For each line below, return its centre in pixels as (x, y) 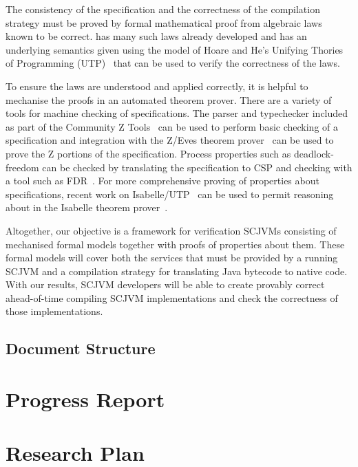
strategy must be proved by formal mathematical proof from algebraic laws (164, 22)
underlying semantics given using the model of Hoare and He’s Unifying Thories (175, 49)
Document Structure (81, 348)
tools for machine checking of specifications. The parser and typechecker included (177, 113)
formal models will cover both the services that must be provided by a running (172, 258)
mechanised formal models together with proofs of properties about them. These (175, 244)
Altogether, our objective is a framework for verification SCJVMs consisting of (171, 230)
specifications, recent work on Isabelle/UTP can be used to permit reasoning (170, 194)
